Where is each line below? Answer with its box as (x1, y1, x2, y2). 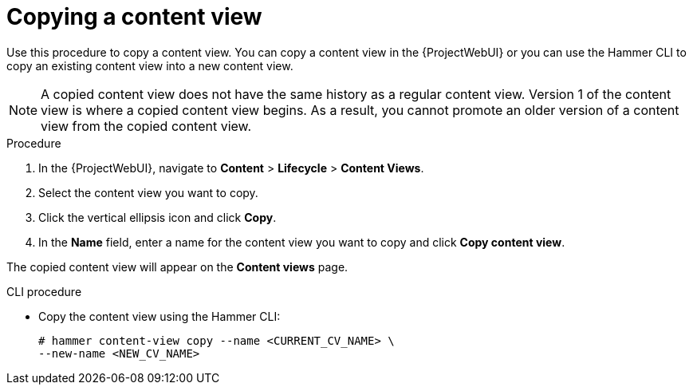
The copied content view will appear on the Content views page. (6, 259, 348, 274)
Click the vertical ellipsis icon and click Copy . (38, 210, 277, 224)
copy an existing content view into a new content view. (6, 58, 293, 73)
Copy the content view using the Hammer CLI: (38, 309, 281, 323)
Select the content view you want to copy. (38, 185, 258, 199)
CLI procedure (6, 284, 82, 298)
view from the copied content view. (41, 117, 252, 134)
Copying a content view (6, 3, 262, 30)
